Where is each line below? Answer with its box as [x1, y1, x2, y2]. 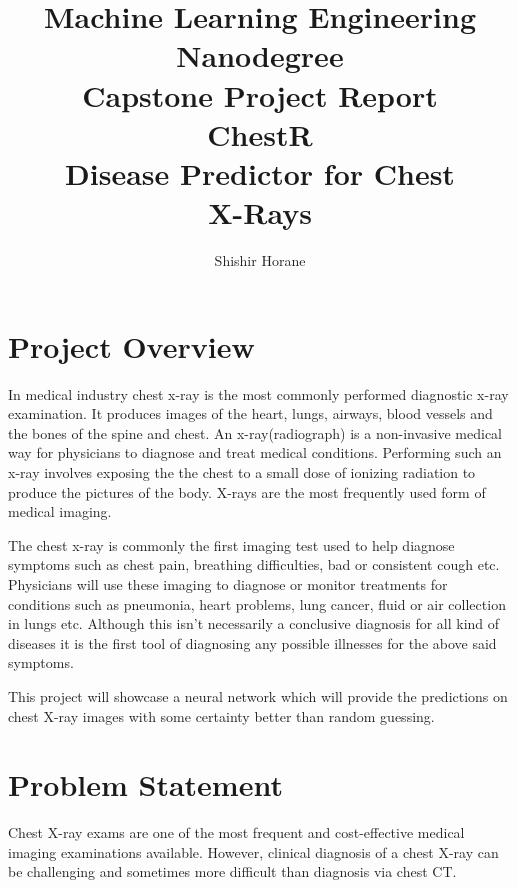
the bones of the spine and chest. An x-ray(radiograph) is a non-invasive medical [8, 422, 503, 443]
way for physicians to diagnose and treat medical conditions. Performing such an [8, 442, 502, 463]
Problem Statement [8, 764, 283, 805]
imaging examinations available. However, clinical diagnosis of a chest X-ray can [8, 841, 499, 862]
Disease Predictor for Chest [65, 152, 455, 193]
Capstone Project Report [82, 74, 438, 115]
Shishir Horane [214, 250, 306, 271]
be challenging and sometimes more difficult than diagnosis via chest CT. [8, 861, 457, 882]
